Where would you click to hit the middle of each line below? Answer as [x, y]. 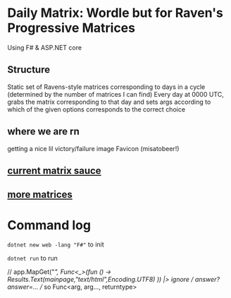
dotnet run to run [33, 258]
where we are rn [43, 132]
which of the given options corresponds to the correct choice [96, 109]
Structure [29, 70]
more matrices [40, 195]
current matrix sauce [54, 171]
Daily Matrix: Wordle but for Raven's [115, 13]
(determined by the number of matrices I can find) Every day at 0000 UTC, [115, 94]
